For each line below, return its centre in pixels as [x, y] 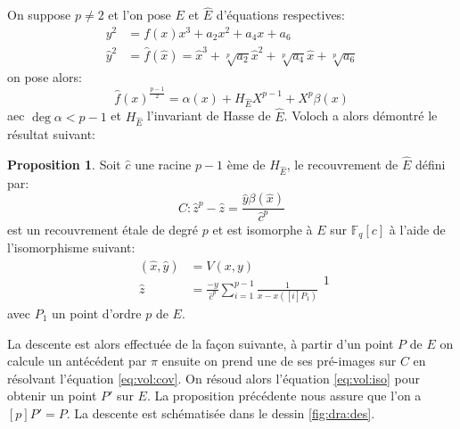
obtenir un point [52, 396]
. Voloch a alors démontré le [361, 115]
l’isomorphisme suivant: [71, 247]
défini [430, 165]
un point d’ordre [97, 313]
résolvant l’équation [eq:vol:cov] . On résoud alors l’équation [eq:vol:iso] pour [214, 378]
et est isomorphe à [263, 230]
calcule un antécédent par [77, 361]
